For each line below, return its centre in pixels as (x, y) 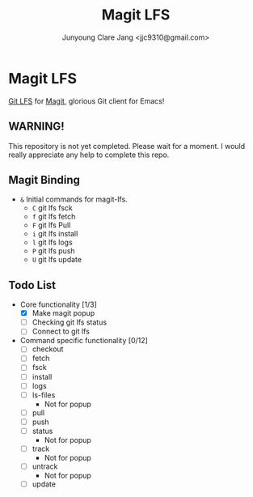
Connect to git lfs (61, 331)
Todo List (32, 285)
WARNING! (36, 127)
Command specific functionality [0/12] (84, 341)
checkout (48, 349)
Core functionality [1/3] (58, 304)
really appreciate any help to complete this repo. (89, 155)
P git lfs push (53, 251)
